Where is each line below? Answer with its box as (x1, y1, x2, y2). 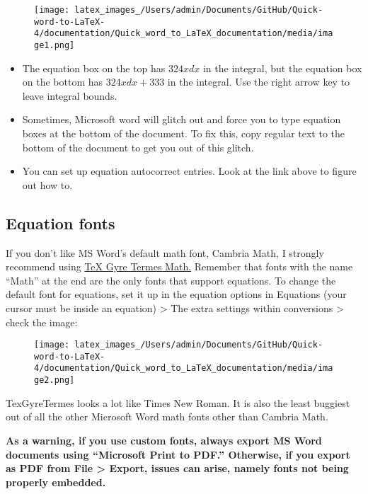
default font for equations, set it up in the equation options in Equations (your (6, 287, 347, 301)
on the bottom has (22, 74, 103, 89)
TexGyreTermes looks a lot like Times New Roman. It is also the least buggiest (6, 395, 350, 410)
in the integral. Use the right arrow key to (167, 74, 350, 89)
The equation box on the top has (22, 60, 166, 75)
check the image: (6, 314, 78, 329)
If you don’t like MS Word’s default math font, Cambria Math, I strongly (6, 245, 324, 260)
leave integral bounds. (22, 88, 117, 103)
